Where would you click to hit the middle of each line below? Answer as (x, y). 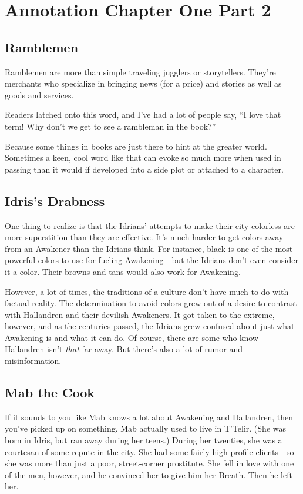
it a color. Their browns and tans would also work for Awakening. (123, 271)
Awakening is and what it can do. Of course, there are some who (121, 337)
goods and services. (39, 95)
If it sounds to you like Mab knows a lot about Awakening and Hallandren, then (149, 417)
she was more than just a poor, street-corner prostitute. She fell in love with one (149, 463)
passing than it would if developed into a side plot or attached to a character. (144, 169)
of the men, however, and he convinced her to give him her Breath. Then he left (149, 474)
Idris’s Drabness (55, 200)
